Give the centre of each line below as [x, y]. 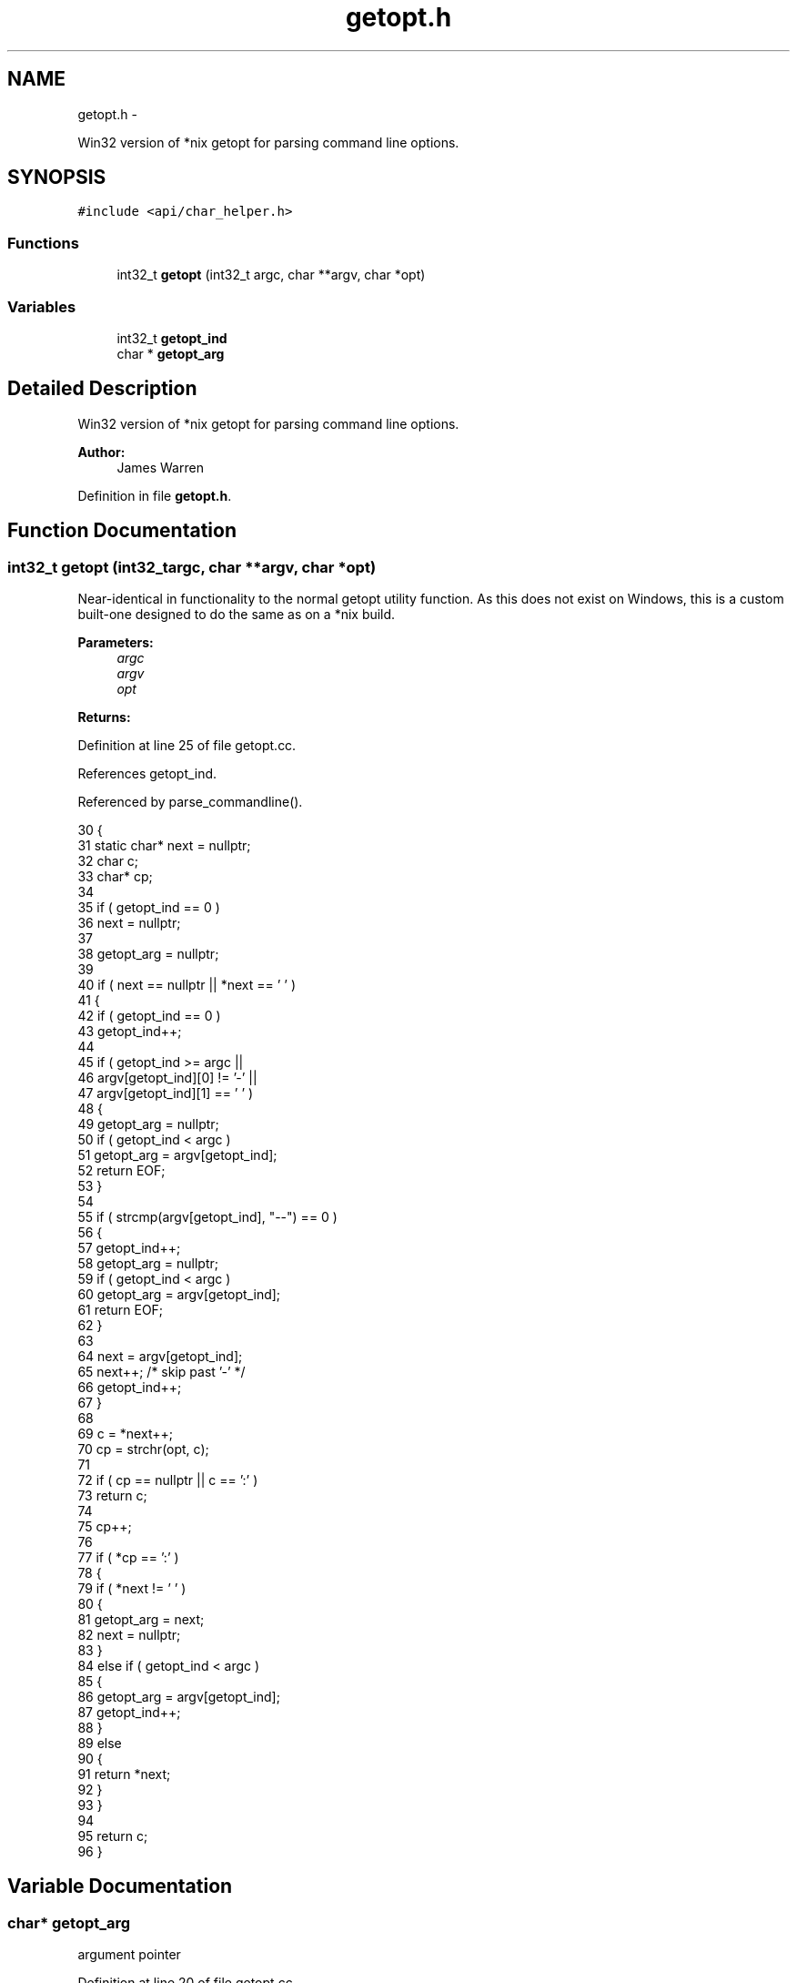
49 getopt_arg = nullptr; [148, 1124]
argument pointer [129, 1955]
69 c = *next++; [125, 1434]
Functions [43, 243]
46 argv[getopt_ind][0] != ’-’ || [167, 1078]
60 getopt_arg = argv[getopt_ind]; [179, 1294]
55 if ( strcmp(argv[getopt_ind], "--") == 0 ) [207, 1217]
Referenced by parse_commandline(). [190, 802]
